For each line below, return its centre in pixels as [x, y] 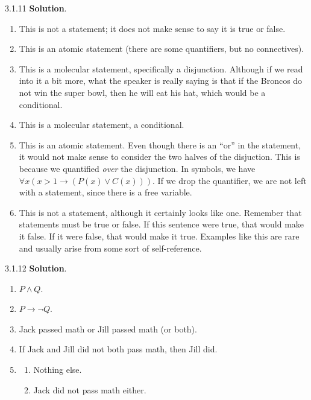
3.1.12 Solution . [36, 268]
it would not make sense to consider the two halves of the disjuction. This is [159, 157]
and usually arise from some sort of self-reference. [110, 248]
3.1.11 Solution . [36, 8]
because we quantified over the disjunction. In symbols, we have [137, 168]
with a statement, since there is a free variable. [105, 192]
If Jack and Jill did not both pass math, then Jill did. [118, 349]
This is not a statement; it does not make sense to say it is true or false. [152, 28]
